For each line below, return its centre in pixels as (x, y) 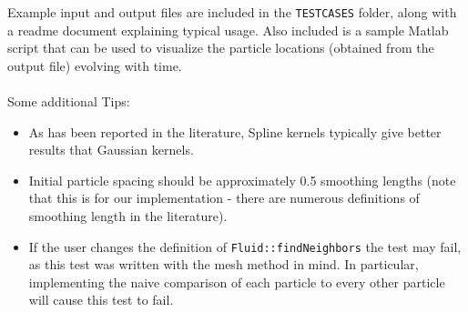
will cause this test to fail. (101, 300)
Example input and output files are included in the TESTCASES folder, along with (232, 12)
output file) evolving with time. (95, 65)
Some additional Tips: (69, 101)
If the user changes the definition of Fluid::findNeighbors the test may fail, (245, 246)
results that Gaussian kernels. (111, 150)
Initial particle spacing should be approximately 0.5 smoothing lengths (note (242, 180)
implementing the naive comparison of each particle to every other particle (237, 282)
